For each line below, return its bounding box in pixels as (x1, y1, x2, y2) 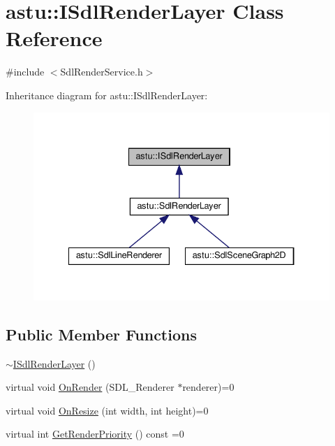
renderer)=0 (182, 380, 234, 394)
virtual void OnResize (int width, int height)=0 (6, 403, 209, 417)
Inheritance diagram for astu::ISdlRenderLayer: (6, 87, 208, 102)
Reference (6, 24, 103, 52)
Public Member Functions (6, 323, 197, 345)
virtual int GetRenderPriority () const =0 (6, 426, 184, 441)
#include (6, 64, 45, 79)
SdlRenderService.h (60, 64, 143, 79)
